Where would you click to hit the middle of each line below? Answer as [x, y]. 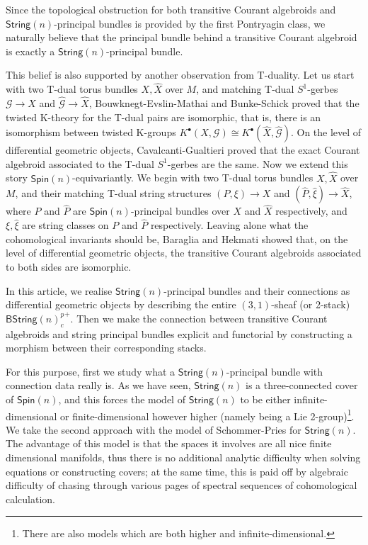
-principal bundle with [275, 371]
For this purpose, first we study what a [91, 371]
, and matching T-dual [245, 89]
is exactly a [30, 51]
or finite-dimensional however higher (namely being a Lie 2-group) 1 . [207, 415]
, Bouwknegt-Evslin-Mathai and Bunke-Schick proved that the [224, 103]
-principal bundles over [180, 211]
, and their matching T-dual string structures [113, 193]
